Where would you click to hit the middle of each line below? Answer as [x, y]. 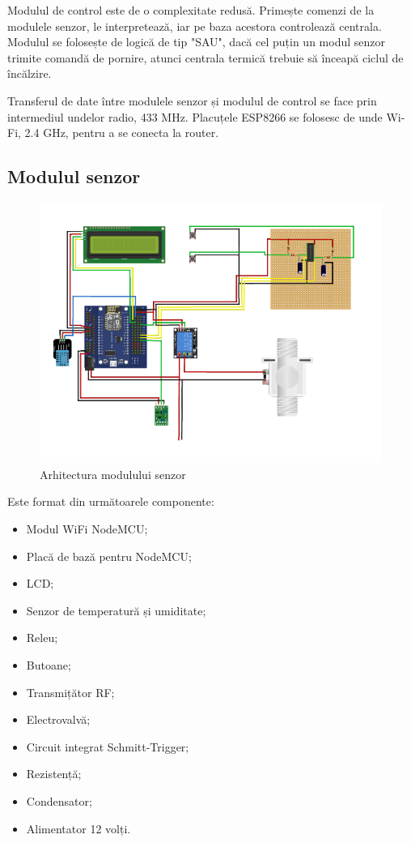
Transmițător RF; [70, 692]
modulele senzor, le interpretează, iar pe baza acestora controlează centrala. [195, 26]
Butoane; [49, 664]
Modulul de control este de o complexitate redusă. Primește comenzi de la [191, 10]
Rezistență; [54, 774]
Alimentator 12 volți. [78, 828]
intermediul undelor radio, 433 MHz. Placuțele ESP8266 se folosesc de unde [195, 116]
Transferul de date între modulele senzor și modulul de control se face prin [192, 100]
